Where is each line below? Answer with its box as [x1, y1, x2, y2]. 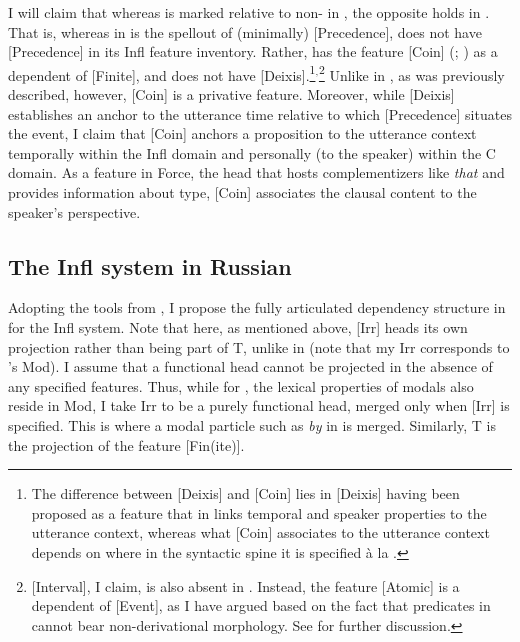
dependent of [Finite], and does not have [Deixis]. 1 [8, 61, 316, 85]
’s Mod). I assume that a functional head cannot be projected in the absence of [8, 356, 493, 377]
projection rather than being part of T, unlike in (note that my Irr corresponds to [8, 336, 510, 357]
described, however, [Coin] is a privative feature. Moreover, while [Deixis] [8, 84, 455, 105]
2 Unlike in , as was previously [318, 61, 505, 85]
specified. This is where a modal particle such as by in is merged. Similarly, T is [8, 414, 496, 435]
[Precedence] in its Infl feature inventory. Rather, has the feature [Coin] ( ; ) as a [8, 41, 498, 62]
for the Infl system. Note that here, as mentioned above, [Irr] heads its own [8, 316, 468, 337]
